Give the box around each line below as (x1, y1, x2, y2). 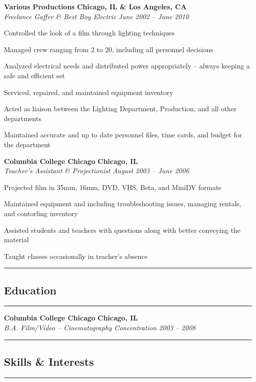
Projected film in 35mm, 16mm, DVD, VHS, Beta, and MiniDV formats (4, 182, 222, 192)
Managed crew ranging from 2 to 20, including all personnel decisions (4, 44, 213, 54)
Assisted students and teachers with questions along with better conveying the (4, 224, 241, 235)
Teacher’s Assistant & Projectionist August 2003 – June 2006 (4, 165, 189, 176)
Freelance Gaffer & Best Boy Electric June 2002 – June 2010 (4, 11, 189, 21)
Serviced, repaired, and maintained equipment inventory (4, 87, 173, 97)
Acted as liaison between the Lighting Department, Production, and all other (4, 103, 237, 114)
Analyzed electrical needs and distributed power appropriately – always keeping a (4, 61, 250, 71)
